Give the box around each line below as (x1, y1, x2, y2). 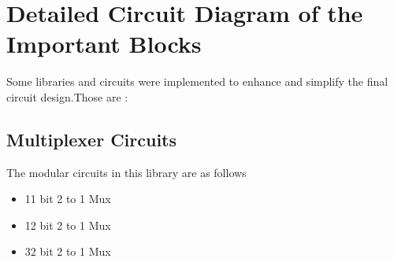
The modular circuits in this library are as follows (6, 164, 247, 180)
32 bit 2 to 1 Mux (24, 243, 111, 260)
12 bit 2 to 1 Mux (24, 216, 111, 233)
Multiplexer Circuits (6, 127, 177, 151)
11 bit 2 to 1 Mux (24, 190, 111, 207)
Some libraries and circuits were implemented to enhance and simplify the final (6, 73, 388, 90)
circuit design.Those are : (6, 88, 128, 105)
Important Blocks (6, 28, 202, 60)
